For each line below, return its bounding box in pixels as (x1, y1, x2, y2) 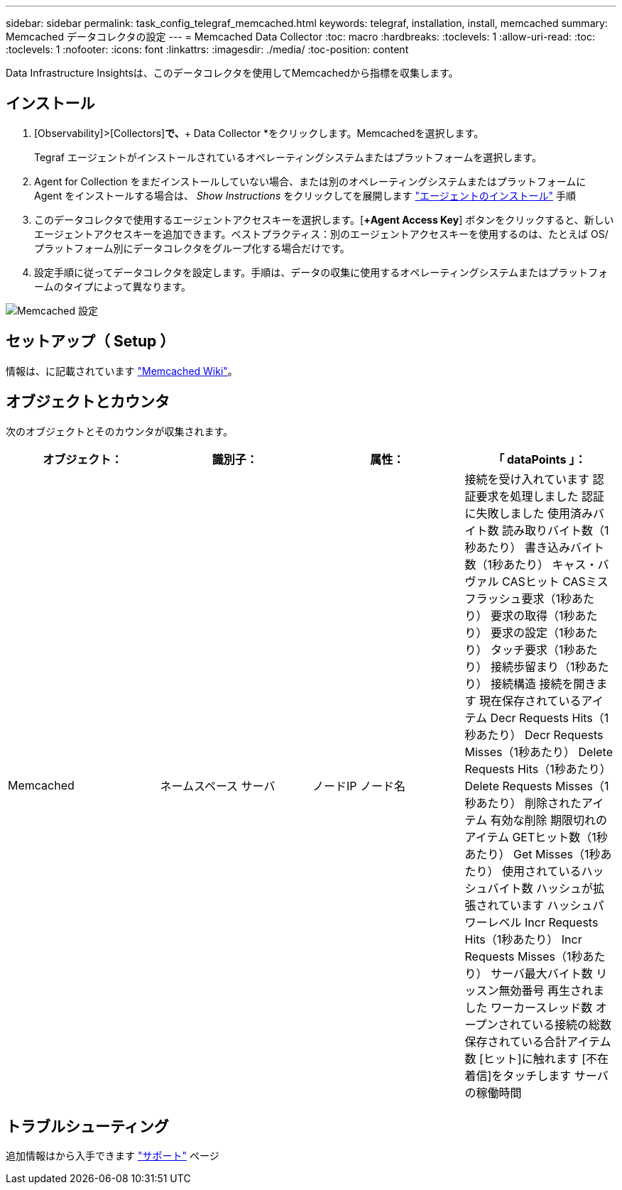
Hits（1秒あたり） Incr (464, 932, 582, 946)
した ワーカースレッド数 (464, 1000, 593, 1015)
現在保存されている (479, 693, 582, 708)
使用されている (502, 863, 582, 878)
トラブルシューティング (6, 1117, 169, 1135)
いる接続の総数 (532, 1017, 612, 1032)
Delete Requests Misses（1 (464, 778, 609, 793)
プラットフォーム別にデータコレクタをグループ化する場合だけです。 (34, 241, 350, 254)
